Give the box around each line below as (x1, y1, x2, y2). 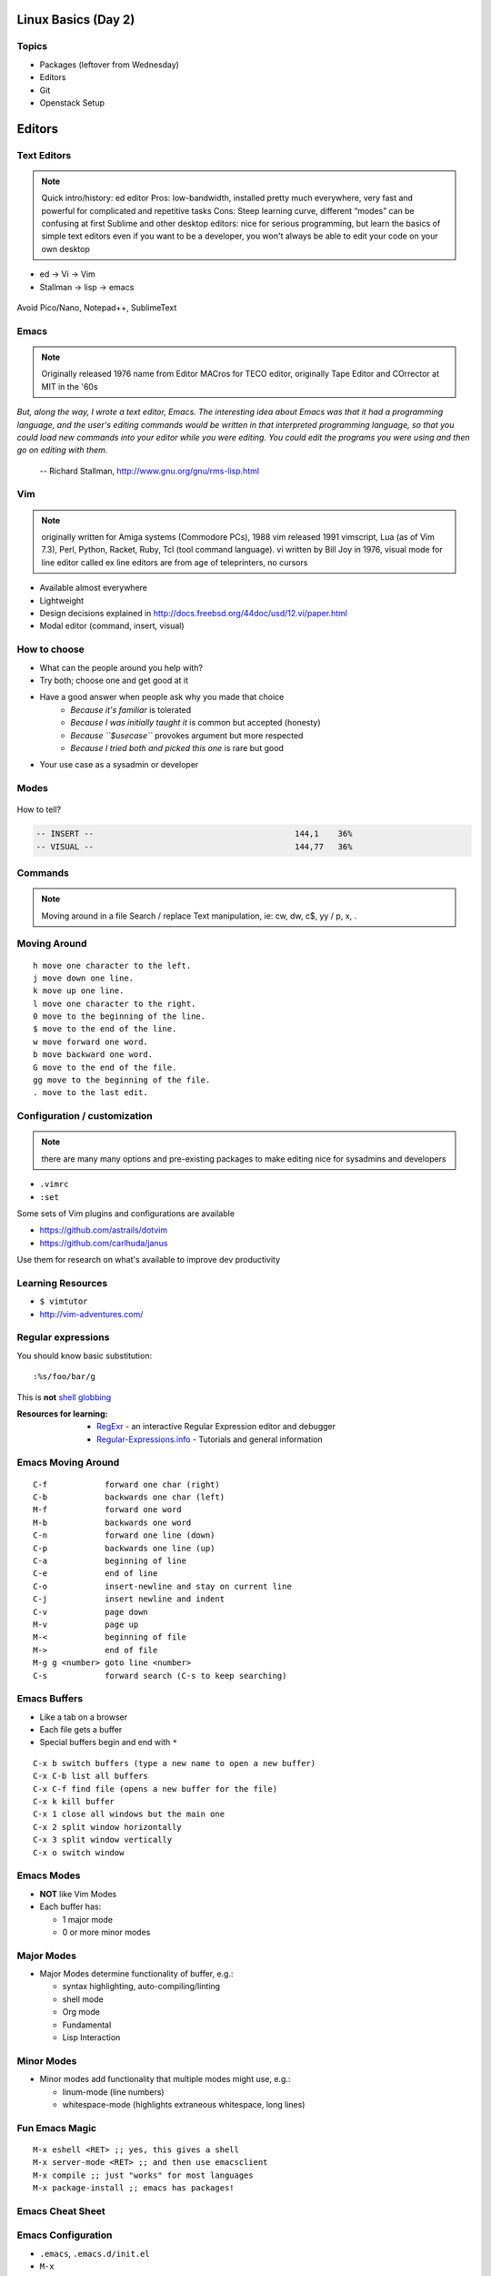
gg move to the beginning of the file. (33, 1075, 211, 1085)
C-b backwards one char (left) (33, 1492, 225, 1502)
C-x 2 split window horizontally (33, 1822, 182, 1832)
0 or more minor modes (62, 1926, 151, 1937)
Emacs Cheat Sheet (16, 2204, 105, 2217)
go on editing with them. (16, 444, 108, 455)
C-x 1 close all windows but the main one (33, 1809, 225, 1820)
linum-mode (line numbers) (62, 2086, 165, 2098)
